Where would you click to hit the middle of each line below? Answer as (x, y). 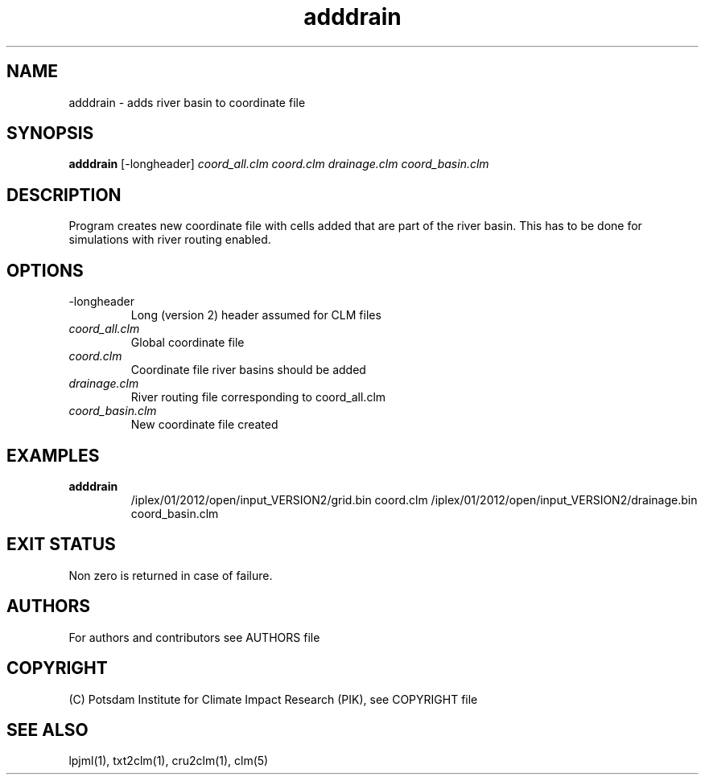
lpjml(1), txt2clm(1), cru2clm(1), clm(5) (169, 761)
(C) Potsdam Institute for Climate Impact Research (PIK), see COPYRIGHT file (273, 699)
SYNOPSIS (50, 134)
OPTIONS (45, 270)
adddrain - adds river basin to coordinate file (187, 102)
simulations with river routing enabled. (170, 240)
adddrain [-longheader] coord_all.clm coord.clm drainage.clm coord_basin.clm (279, 164)
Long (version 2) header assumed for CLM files (256, 315)
